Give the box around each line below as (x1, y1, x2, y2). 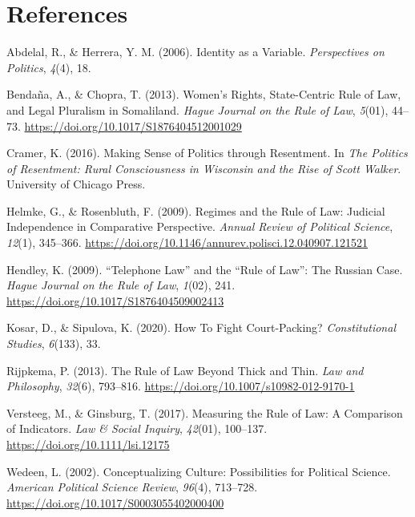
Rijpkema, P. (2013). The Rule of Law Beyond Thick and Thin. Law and (6, 361, 364, 378)
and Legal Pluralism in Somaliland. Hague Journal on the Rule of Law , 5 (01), (6, 101, 389, 118)
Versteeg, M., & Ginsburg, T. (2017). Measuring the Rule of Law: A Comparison (6, 404, 403, 421)
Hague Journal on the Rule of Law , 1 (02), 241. (6, 277, 236, 293)
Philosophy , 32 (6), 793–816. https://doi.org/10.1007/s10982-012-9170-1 (6, 378, 355, 394)
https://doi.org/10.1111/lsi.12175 (6, 436, 170, 452)
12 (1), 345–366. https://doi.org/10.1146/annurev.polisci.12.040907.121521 (6, 234, 368, 251)
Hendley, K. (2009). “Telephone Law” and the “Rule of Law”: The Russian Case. (6, 261, 403, 277)
